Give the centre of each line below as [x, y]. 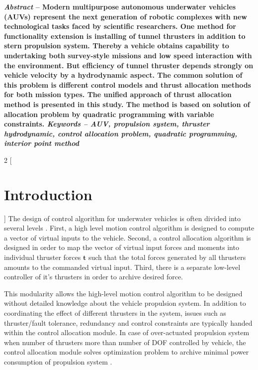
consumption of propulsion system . [58, 361]
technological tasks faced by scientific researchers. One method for [120, 26]
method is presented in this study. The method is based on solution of [127, 104]
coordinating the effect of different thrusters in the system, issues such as [115, 312]
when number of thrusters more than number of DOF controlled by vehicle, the [125, 342]
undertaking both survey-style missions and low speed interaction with [128, 55]
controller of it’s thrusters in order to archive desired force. [93, 277]
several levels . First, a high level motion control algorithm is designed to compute [129, 228]
